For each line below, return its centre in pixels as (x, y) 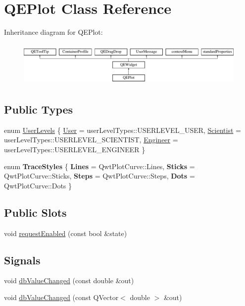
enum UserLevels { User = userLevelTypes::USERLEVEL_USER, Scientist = (122, 130)
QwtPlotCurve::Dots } (38, 185)
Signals (22, 260)
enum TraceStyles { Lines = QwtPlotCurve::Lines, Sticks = (99, 166)
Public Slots (35, 212)
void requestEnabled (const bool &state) (66, 233)
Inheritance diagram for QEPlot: (53, 32)
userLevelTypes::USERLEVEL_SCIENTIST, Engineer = (91, 140)
